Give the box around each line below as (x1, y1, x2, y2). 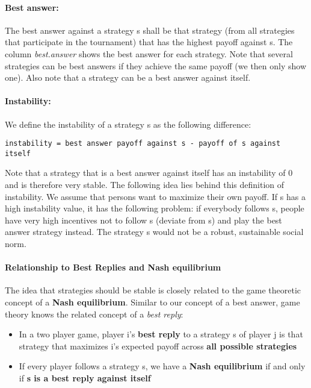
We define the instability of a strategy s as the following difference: (5, 117, 251, 130)
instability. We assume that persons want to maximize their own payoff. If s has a (5, 190, 306, 202)
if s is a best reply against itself (19, 371, 151, 384)
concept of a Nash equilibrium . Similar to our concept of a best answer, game (5, 296, 300, 308)
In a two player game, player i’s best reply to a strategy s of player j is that (19, 328, 303, 340)
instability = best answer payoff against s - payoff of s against (5, 139, 281, 148)
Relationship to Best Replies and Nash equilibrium (5, 261, 221, 274)
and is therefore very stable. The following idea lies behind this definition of (5, 178, 285, 191)
